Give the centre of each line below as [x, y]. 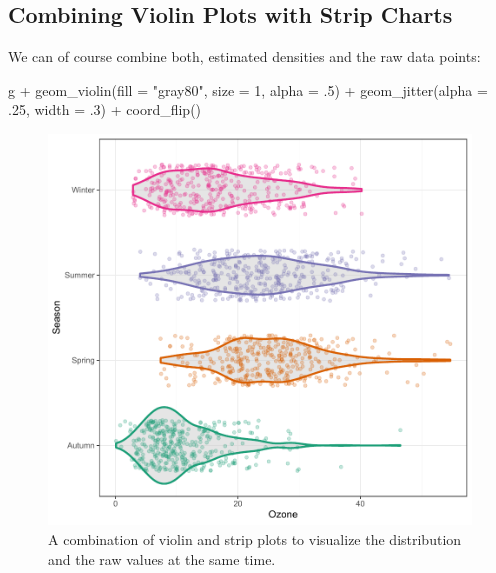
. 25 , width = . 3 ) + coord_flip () [105, 109]
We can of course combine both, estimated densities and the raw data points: [244, 56]
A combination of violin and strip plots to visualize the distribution [255, 538]
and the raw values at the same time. [162, 558]
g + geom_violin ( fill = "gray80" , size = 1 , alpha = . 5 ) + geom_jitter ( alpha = [248, 89]
